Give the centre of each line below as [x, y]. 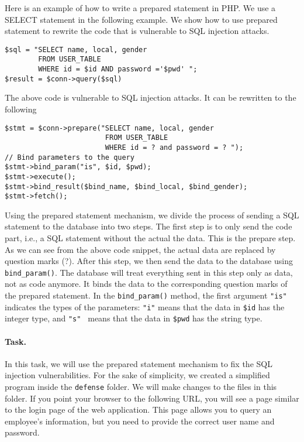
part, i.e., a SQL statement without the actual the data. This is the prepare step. [150, 238]
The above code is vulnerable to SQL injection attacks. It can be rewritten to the [151, 97]
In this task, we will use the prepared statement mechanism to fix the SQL [139, 363]
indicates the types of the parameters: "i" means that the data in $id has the [145, 306]
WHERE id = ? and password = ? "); [174, 147]
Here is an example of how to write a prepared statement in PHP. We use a [140, 8]
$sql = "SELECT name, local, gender [76, 49]
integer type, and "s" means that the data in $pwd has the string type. [134, 318]
